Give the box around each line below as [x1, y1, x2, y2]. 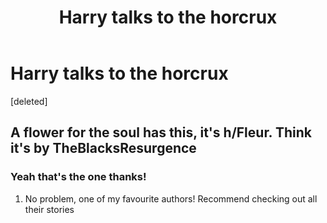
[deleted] [10, 95, 48, 107]
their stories [24, 203, 75, 215]
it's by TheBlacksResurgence [10, 140, 197, 157]
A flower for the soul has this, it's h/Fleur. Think [10, 124, 312, 141]
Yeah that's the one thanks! [10, 170, 147, 184]
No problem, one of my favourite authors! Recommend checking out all [24, 192, 318, 205]
